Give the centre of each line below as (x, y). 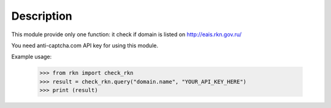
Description (42, 16)
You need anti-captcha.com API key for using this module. (85, 45)
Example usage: (32, 57)
